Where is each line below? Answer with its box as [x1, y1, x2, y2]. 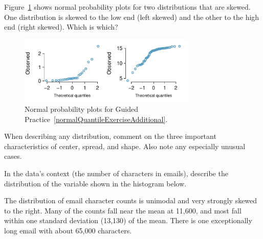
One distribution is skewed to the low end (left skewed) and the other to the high [4, 11, 259, 22]
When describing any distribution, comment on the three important [4, 131, 216, 141]
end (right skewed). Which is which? [4, 21, 118, 32]
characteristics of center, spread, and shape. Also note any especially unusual [4, 140, 246, 151]
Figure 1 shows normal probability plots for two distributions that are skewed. [4, 2, 251, 12]
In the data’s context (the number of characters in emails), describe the [4, 168, 228, 179]
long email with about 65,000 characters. [4, 225, 132, 236]
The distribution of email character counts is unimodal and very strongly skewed [4, 195, 257, 206]
